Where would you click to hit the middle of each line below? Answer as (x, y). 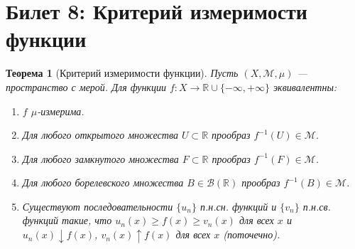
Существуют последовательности (98, 206)
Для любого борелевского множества (103, 182)
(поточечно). (252, 234)
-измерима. (61, 111)
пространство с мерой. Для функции (86, 86)
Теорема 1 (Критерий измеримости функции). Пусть (122, 73)
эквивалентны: (305, 86)
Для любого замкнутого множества (100, 158)
